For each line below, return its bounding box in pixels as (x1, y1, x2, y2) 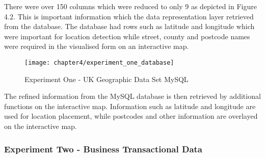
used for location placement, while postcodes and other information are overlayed (4, 111, 258, 121)
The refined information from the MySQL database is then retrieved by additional (4, 91, 261, 101)
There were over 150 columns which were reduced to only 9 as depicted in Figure (4, 1, 257, 11)
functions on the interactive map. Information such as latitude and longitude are (4, 100, 256, 111)
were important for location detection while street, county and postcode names (4, 31, 250, 41)
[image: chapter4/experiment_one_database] (24, 59, 174, 66)
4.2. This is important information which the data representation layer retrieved (4, 11, 254, 21)
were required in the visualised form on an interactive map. (4, 41, 189, 51)
